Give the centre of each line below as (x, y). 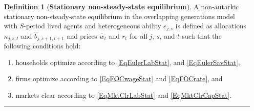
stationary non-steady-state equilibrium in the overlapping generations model (120, 16)
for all (138, 35)
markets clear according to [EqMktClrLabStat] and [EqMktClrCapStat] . (123, 95)
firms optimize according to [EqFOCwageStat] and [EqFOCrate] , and (119, 78)
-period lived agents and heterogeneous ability (92, 26)
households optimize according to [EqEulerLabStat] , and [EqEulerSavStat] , (128, 62)
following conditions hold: (42, 46)
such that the (202, 35)
